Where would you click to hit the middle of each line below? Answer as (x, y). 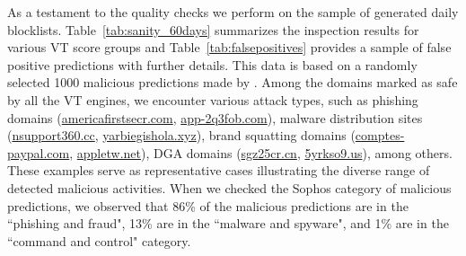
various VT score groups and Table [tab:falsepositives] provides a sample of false (229, 47)
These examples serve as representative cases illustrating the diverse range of (219, 170)
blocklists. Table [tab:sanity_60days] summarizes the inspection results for (213, 29)
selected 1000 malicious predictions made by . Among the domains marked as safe (233, 82)
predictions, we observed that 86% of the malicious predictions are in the (208, 205)
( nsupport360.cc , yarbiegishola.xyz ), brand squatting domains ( (181, 135)
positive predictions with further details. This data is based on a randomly (212, 64)
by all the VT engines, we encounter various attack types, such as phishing (213, 99)
